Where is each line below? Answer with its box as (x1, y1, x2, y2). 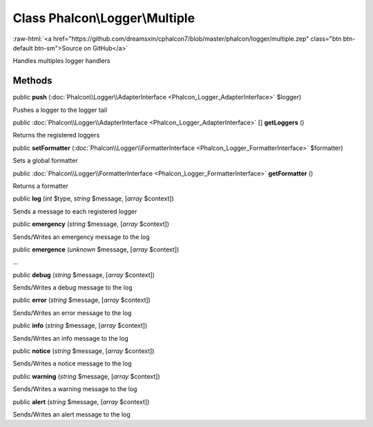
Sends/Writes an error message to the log (12, 308, 132, 317)
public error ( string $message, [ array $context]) (12, 296, 151, 304)
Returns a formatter (12, 182, 68, 190)
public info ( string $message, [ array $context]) (12, 321, 148, 330)
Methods (12, 75, 52, 86)
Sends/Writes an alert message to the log (12, 410, 131, 418)
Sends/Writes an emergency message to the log (12, 232, 150, 241)
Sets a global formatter (12, 156, 79, 165)
